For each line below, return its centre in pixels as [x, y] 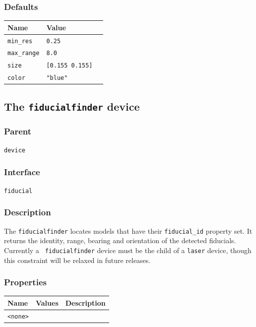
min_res [20, 41]
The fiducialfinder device [72, 106]
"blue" [57, 78]
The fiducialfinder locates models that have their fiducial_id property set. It [128, 230]
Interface [22, 171]
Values [47, 302]
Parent [18, 131]
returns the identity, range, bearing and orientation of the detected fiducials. [120, 240]
